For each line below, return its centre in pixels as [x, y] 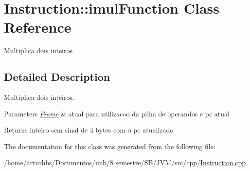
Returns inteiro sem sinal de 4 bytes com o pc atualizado [89, 130]
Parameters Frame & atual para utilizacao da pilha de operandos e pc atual [117, 113]
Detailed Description [57, 77]
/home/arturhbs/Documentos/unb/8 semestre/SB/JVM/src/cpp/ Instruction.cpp [125, 162]
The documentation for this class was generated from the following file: [110, 146]
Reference [38, 27]
